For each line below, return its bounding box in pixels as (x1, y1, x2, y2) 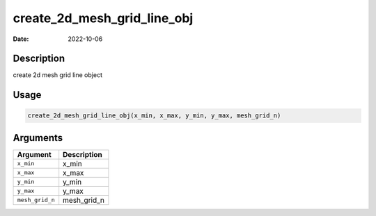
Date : (13, 35, 29, 43)
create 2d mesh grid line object (13, 71, 102, 79)
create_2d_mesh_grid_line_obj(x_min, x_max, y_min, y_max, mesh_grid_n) (27, 112, 281, 119)
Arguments (13, 132, 63, 144)
